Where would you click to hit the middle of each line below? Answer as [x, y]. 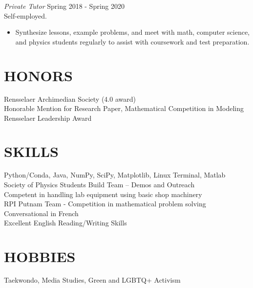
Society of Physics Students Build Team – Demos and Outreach [99, 184]
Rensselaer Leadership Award [48, 118]
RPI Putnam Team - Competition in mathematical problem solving [105, 204]
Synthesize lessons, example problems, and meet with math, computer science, [133, 32]
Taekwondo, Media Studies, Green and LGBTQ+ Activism [92, 280]
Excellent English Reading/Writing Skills [65, 223]
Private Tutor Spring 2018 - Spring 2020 [64, 6]
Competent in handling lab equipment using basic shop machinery [103, 194]
